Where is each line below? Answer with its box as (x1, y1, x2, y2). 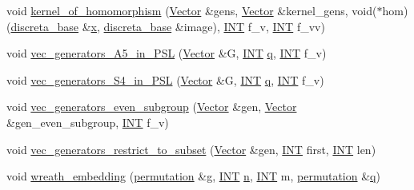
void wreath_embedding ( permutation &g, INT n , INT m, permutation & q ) (6, 168, 380, 184)
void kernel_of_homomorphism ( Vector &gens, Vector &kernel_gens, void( (6, 2, 377, 18)
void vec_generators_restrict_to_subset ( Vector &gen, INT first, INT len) (6, 141, 376, 157)
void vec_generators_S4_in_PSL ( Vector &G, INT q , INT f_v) (6, 71, 324, 88)
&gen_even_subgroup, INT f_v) (6, 113, 169, 130)
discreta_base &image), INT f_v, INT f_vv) (103, 18, 325, 34)
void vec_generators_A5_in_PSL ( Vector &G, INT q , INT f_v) (6, 45, 327, 61)
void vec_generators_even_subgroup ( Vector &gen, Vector (6, 98, 297, 115)
